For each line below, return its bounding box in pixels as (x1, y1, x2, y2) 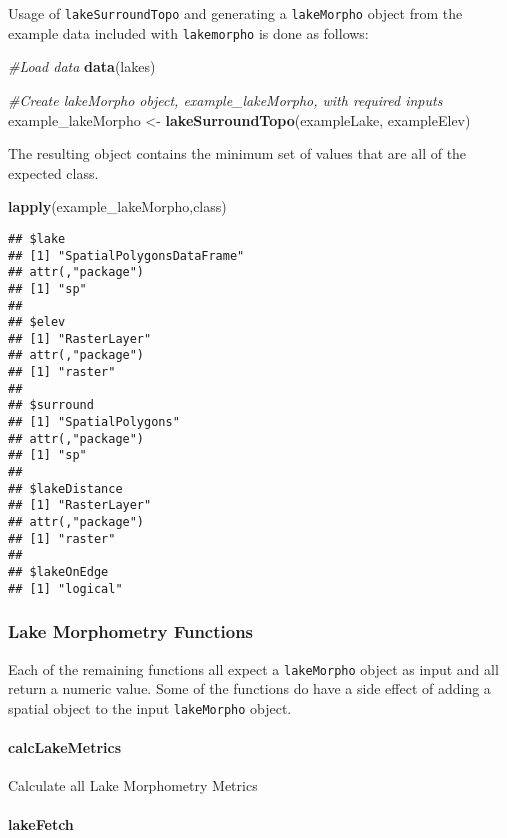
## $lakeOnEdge (8, 565, 109, 579)
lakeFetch (8, 814, 74, 835)
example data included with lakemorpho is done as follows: (8, 22, 369, 43)
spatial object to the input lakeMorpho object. (8, 697, 292, 718)
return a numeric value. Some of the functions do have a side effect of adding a (8, 678, 491, 699)
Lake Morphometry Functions (8, 619, 254, 644)
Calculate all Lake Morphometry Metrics (8, 775, 258, 796)
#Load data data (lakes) (8, 56, 156, 77)
